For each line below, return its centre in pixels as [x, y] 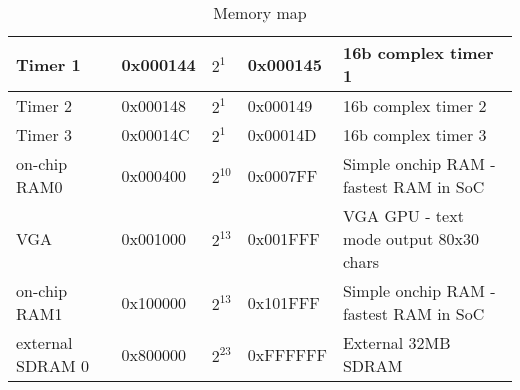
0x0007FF [282, 175]
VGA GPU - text [403, 215]
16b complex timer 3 [414, 134]
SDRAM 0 [52, 365]
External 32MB [396, 342]
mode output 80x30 [410, 238]
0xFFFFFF [287, 354]
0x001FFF [283, 238]
